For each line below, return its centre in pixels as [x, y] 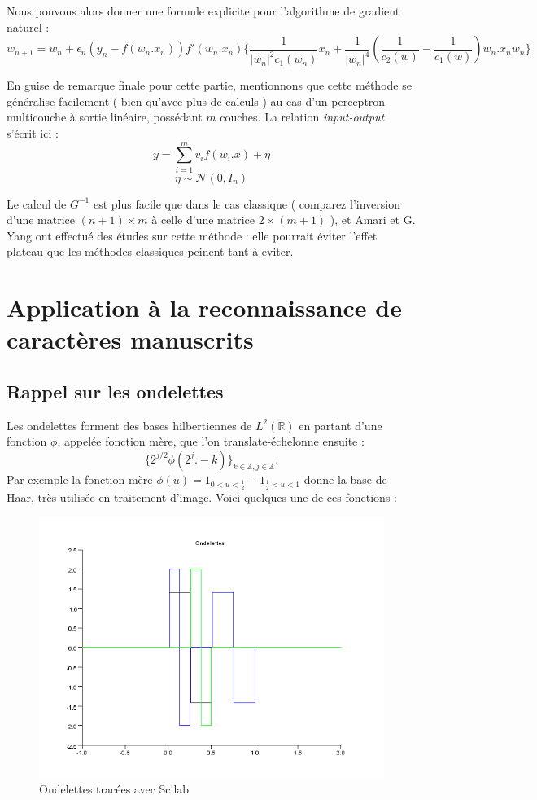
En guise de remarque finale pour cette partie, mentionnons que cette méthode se [209, 85]
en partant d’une [341, 425]
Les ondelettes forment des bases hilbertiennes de [129, 425]
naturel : [28, 26]
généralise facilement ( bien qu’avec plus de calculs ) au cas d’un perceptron [196, 101]
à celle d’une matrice [203, 220]
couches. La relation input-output [302, 117]
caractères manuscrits [130, 339]
